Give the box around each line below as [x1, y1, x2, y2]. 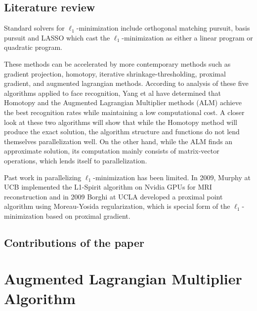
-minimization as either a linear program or [122, 32, 253, 42]
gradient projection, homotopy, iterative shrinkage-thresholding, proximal [4, 68, 226, 78]
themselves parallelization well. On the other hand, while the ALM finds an [4, 136, 233, 146]
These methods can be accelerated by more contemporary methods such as [4, 58, 231, 69]
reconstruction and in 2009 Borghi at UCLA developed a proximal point [4, 191, 223, 201]
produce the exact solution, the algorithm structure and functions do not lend [4, 126, 240, 137]
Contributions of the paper [4, 234, 144, 250]
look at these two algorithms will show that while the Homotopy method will [4, 117, 237, 127]
